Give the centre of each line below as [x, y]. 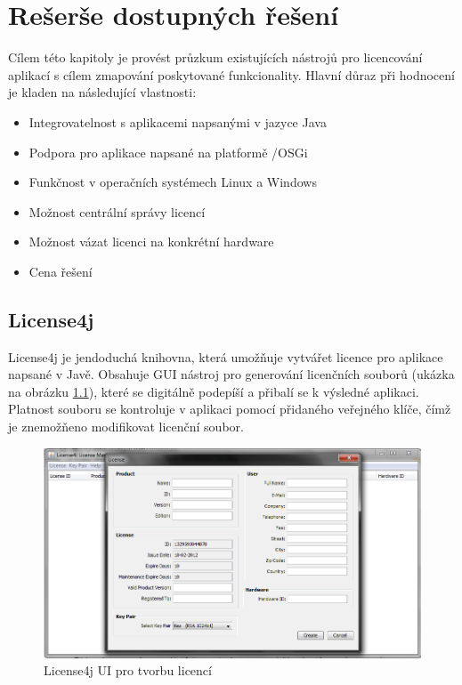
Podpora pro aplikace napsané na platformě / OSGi [168, 152]
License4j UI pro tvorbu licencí [128, 670]
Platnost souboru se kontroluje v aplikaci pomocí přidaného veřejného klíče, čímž [230, 409]
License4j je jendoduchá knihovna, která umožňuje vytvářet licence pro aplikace [226, 356]
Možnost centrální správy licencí [117, 211]
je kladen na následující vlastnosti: [102, 92]
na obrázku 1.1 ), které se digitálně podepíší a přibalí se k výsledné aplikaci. [214, 391]
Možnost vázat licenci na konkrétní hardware [151, 242]
